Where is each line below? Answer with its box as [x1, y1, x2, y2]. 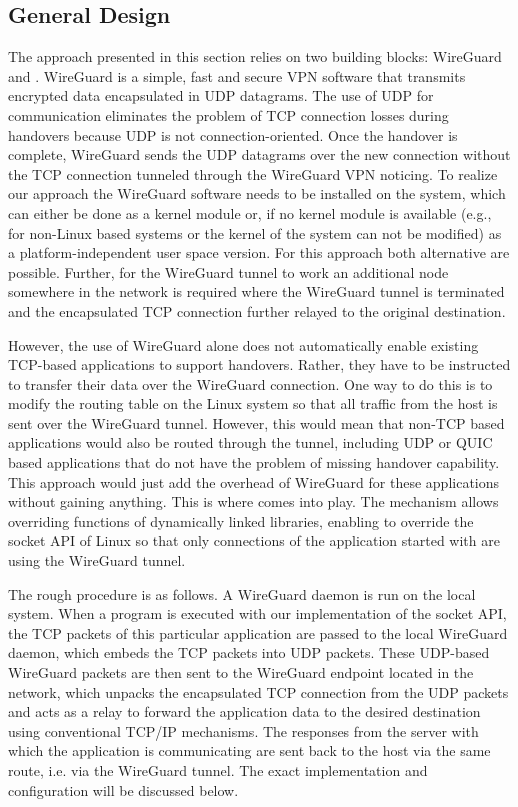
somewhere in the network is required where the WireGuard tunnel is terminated [8, 281, 505, 302]
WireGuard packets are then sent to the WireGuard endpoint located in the [8, 662, 474, 683]
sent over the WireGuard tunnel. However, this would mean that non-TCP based [8, 412, 505, 433]
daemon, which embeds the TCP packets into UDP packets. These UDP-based [8, 642, 490, 663]
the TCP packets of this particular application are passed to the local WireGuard [8, 622, 508, 643]
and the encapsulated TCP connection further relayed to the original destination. [8, 300, 506, 321]
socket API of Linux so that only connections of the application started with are [8, 530, 500, 551]
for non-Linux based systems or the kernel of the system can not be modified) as [8, 222, 502, 243]
